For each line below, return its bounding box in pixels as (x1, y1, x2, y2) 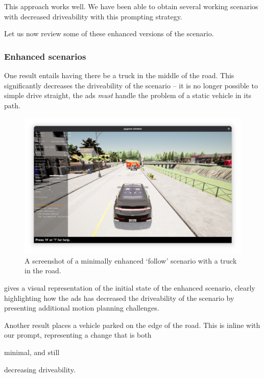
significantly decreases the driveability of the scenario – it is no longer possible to (4, 80, 258, 90)
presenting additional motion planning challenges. (4, 302, 159, 313)
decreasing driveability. (4, 364, 76, 374)
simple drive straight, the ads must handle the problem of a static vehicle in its (4, 90, 252, 101)
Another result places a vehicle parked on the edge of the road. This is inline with (4, 319, 260, 330)
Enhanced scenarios (4, 50, 86, 62)
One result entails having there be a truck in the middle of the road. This (4, 70, 234, 80)
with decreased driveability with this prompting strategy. (4, 11, 182, 21)
